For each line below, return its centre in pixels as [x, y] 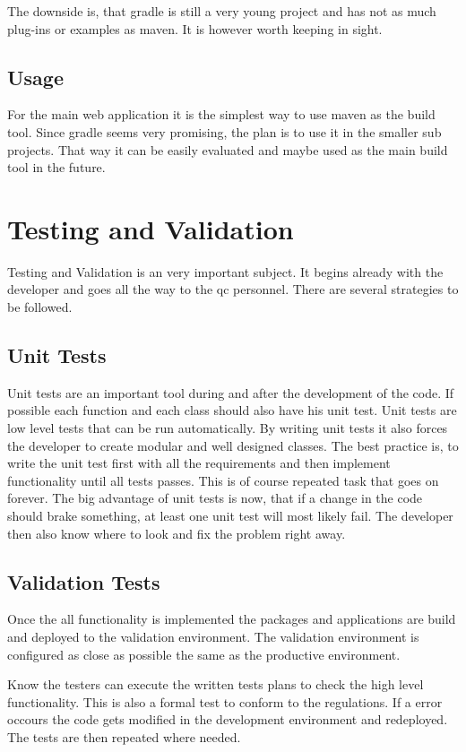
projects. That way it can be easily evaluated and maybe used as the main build [228, 149]
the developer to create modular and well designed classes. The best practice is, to [233, 445]
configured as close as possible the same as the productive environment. [204, 654]
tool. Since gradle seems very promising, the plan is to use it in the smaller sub [224, 131]
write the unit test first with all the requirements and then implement [199, 463]
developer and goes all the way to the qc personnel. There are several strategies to [233, 289]
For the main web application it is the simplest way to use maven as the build [221, 114]
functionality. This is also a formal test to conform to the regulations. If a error [225, 701]
